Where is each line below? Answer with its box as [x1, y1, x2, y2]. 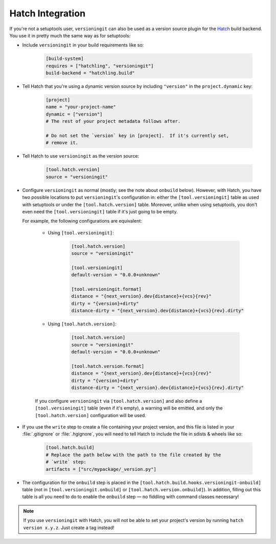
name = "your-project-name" [45, 104, 116, 110]
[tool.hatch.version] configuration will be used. [35, 412, 146, 418]
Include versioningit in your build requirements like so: [22, 42, 144, 48]
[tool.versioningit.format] [71, 287, 142, 292]
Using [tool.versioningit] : [48, 229, 114, 235]
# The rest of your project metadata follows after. [45, 118, 181, 124]
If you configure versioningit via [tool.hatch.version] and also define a [35, 398, 202, 404]
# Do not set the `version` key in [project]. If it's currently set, [45, 133, 229, 139]
